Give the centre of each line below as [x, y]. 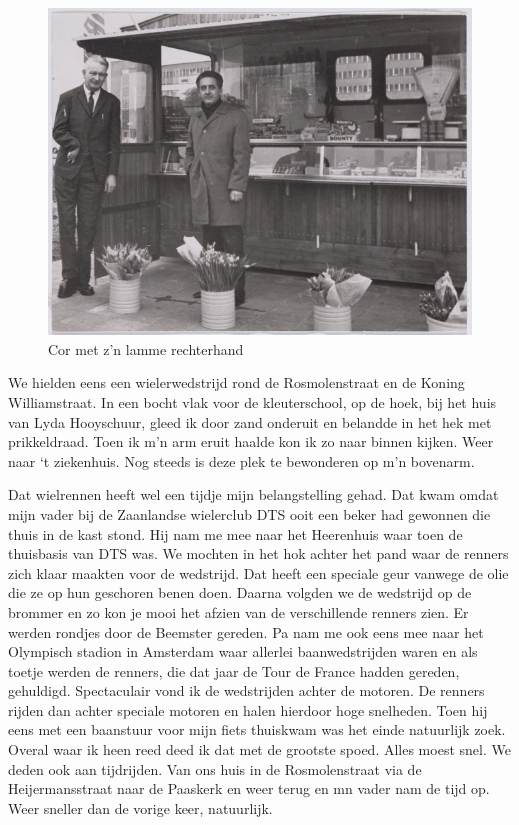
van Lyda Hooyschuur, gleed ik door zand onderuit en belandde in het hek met [250, 421]
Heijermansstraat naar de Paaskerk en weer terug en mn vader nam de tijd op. [249, 788]
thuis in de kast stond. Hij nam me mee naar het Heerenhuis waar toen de [235, 533]
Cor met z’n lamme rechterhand [146, 348]
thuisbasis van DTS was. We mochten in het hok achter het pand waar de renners [258, 553]
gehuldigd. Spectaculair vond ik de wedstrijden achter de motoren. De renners [246, 690]
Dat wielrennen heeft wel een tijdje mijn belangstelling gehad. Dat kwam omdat [253, 494]
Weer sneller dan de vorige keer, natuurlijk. [140, 807]
